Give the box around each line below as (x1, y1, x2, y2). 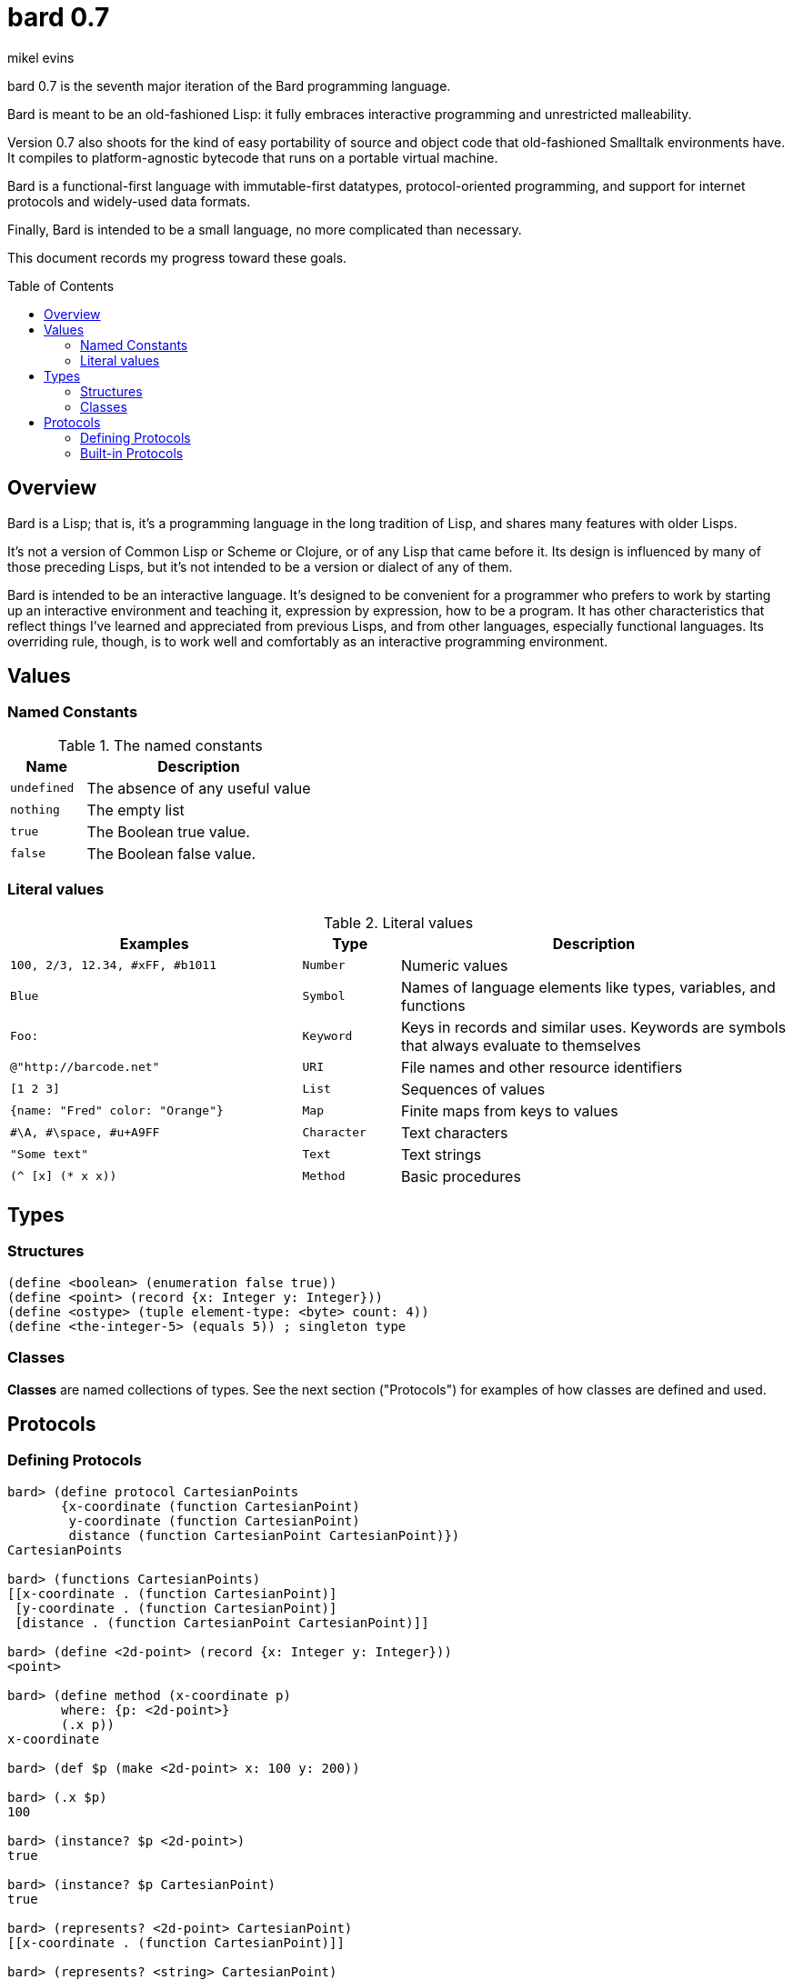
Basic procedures (401, 1166, 521, 1185)
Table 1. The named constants (57, 735, 263, 755)
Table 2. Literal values (323, 913, 474, 932)
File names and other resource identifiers (401, 1057, 683, 1076)
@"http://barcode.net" (10, 1060, 160, 1075)
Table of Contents (7, 277, 115, 294)
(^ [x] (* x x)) (10, 1169, 117, 1184)
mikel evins (7, 49, 75, 65)
